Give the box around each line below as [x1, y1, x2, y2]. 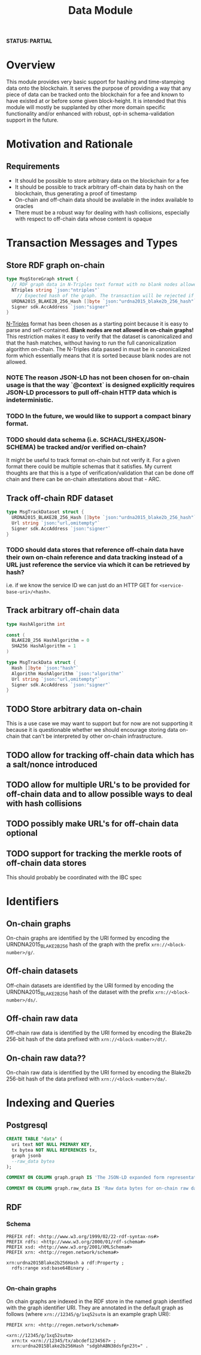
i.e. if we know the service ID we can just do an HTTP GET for [6, 581, 159, 589]
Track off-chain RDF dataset [6, 493, 114, 503]
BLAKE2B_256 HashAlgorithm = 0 [11, 638, 90, 644]
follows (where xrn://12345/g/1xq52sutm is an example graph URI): [6, 1311, 170, 1318]
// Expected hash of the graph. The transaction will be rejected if [17, 292, 194, 298]
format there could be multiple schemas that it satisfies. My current [6, 463, 172, 470]
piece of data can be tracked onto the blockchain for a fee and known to [6, 91, 184, 98]
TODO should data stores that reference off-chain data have [6, 545, 184, 554]
